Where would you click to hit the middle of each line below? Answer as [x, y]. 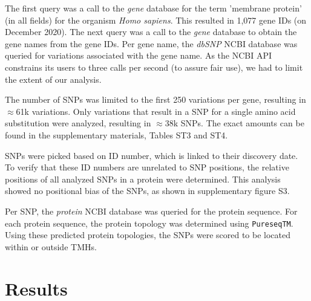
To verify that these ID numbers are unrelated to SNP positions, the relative [147, 167]
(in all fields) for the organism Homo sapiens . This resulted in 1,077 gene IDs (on [156, 20]
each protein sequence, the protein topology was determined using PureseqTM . [149, 223]
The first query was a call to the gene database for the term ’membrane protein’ [153, 8]
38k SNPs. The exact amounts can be [234, 123]
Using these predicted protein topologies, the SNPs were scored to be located [148, 235]
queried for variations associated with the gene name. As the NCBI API [138, 55]
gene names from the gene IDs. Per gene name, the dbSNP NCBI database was [151, 43]
